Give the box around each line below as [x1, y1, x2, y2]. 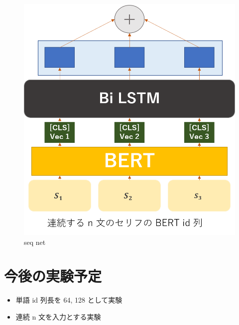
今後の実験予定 [4, 266, 102, 286]
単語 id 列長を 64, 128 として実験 [15, 295, 122, 305]
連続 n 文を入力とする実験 [15, 311, 101, 322]
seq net [24, 236, 46, 247]
